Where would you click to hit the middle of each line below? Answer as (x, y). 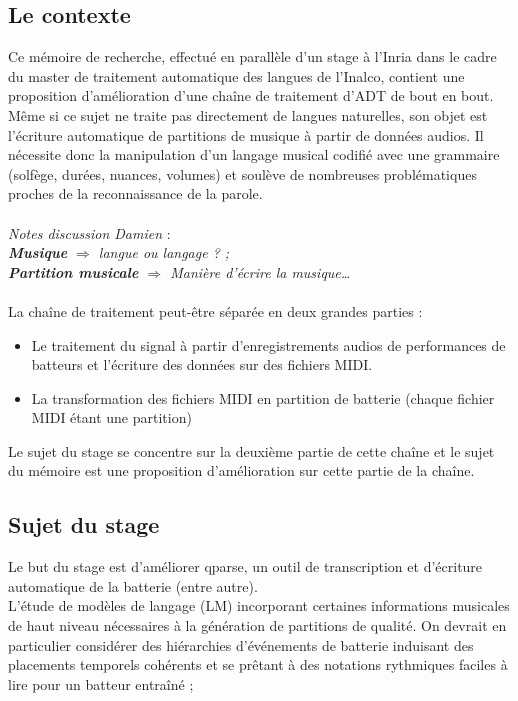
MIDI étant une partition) (111, 417)
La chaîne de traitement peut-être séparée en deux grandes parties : (215, 310)
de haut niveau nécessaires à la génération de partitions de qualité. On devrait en (257, 625)
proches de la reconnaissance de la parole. (135, 193)
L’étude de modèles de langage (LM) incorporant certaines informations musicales (259, 605)
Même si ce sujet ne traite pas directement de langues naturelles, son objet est (248, 114)
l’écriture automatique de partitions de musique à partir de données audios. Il (246, 134)
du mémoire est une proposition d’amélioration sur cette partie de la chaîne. (241, 470)
